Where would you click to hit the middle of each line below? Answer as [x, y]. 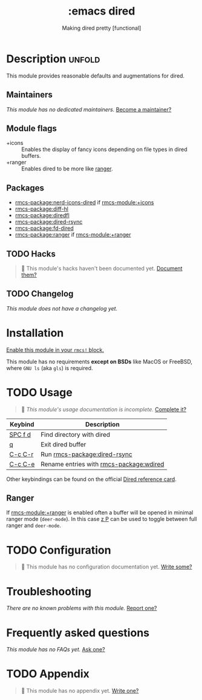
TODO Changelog [40, 294]
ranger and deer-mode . [34, 525]
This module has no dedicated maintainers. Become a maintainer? [89, 109]
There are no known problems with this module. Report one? [82, 608]
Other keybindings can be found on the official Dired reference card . [91, 479]
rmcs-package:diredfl [42, 215]
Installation [35, 333]
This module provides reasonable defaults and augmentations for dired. [96, 76]
